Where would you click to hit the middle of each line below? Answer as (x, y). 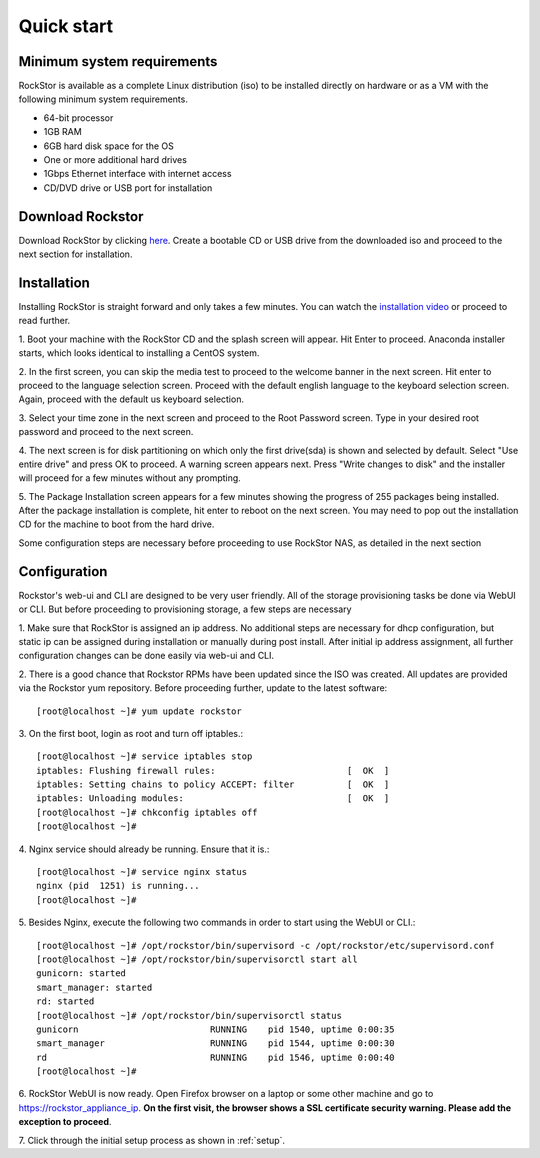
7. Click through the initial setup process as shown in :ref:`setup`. (151, 1140)
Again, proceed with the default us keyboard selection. (131, 399)
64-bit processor (78, 117)
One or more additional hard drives (115, 160)
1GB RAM (62, 132)
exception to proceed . (65, 1122)
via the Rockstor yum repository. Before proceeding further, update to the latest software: (203, 688)
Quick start (66, 26)
